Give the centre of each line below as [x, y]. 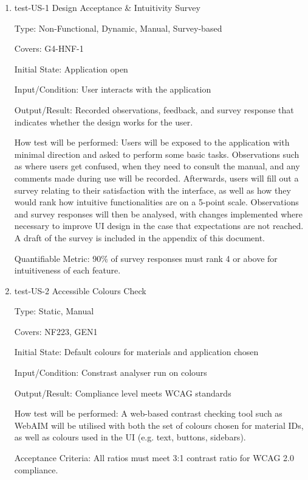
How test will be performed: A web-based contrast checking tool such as [148, 413]
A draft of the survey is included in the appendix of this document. [139, 237]
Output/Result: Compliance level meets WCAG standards [123, 393]
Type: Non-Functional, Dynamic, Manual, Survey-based [118, 28]
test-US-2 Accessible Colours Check [80, 290]
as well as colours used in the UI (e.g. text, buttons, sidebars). [130, 437]
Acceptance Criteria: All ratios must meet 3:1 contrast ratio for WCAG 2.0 [154, 458]
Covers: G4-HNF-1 [49, 48]
